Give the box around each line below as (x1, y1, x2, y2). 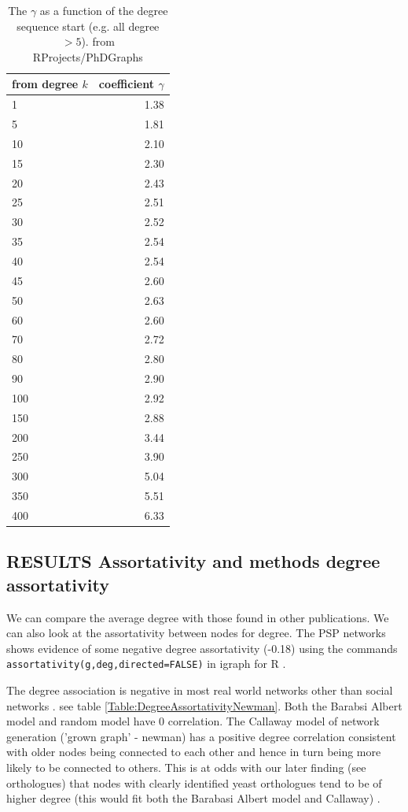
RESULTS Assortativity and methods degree (6, 549, 380, 573)
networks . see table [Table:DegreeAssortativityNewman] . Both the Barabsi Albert (6, 697, 402, 714)
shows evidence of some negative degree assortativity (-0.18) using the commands (6, 640, 398, 656)
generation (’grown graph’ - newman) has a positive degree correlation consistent (6, 728, 396, 744)
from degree (12, 76, 79, 92)
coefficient (98, 76, 155, 92)
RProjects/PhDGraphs (32, 48, 143, 65)
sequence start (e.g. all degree (17, 17, 160, 34)
